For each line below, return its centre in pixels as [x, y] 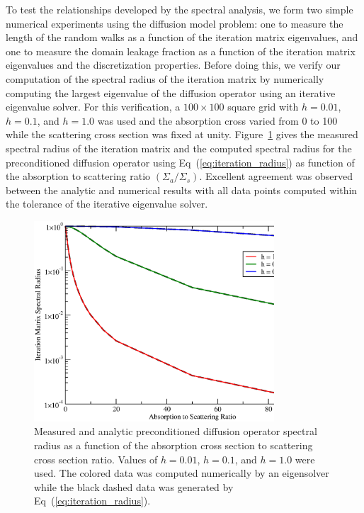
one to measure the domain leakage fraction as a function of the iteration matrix [181, 51]
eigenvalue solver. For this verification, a [93, 107]
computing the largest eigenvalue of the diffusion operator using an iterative [171, 92]
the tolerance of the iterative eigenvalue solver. [107, 204]
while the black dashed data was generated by [134, 486]
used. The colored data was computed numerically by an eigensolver [182, 473]
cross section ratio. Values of [96, 459]
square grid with [263, 107]
